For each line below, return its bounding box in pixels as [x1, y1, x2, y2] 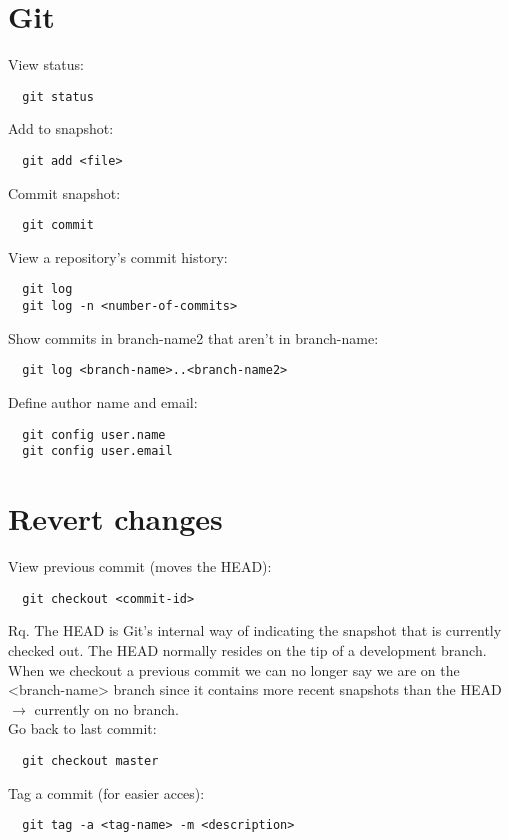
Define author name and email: [8, 392, 198, 413]
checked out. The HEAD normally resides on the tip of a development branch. [8, 639, 487, 660]
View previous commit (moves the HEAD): [8, 556, 272, 577]
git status [22, 89, 94, 104]
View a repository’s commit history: [8, 246, 228, 267]
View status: [8, 54, 84, 75]
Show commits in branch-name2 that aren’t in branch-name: [8, 327, 379, 348]
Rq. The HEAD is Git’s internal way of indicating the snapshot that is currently [8, 620, 502, 641]
